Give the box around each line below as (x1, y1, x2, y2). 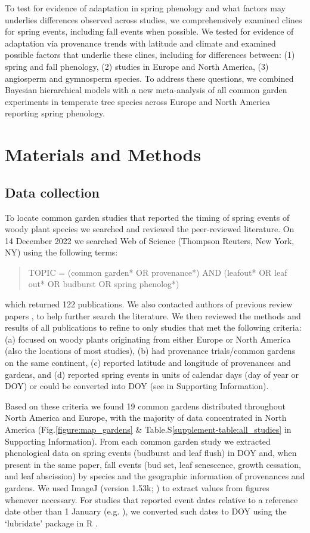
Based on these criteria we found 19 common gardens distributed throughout (5, 399, 286, 412)
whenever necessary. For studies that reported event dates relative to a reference (5, 493, 298, 506)
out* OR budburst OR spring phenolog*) (28, 278, 179, 290)
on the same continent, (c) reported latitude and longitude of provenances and (5, 356, 291, 369)
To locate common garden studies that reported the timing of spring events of (5, 211, 290, 223)
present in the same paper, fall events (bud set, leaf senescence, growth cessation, (5, 458, 301, 470)
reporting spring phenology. (5, 107, 105, 119)
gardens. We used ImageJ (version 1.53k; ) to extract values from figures (5, 481, 269, 494)
